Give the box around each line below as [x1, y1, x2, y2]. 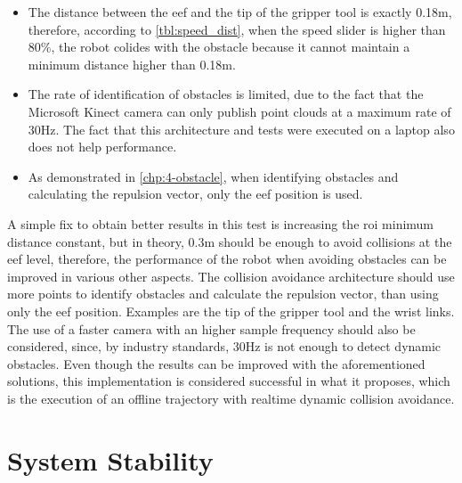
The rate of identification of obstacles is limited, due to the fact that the [28, 85, 424, 103]
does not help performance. [28, 137, 177, 156]
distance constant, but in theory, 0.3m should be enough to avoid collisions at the [7, 232, 452, 250]
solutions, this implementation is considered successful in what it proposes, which [7, 372, 450, 390]
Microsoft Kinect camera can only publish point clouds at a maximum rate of [28, 102, 451, 120]
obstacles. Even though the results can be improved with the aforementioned [7, 354, 426, 372]
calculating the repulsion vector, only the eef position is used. [28, 184, 363, 203]
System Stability [7, 441, 214, 478]
